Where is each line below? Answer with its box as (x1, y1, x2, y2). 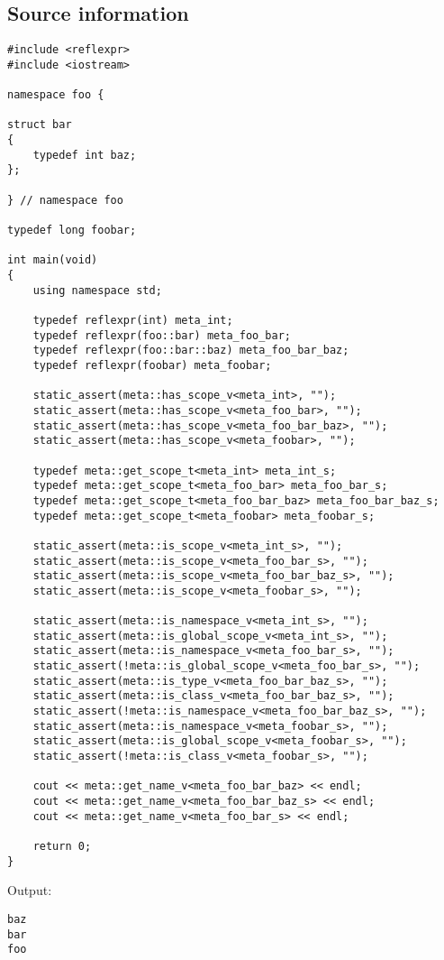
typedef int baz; (32, 148, 137, 162)
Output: (7, 881, 52, 900)
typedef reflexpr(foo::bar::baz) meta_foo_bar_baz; (32, 344, 349, 357)
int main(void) (7, 254, 98, 267)
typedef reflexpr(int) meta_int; (32, 314, 233, 328)
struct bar (7, 118, 72, 132)
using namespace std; (32, 283, 162, 297)
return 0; (32, 839, 92, 853)
